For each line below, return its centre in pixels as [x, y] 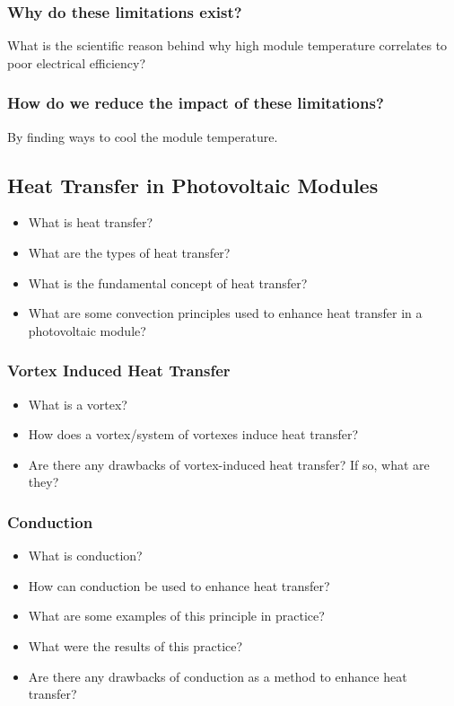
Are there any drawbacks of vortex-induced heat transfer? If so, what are [229, 464]
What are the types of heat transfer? [129, 253]
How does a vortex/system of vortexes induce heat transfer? [193, 434]
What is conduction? [85, 556]
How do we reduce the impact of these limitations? [196, 103]
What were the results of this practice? [135, 645]
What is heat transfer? [91, 222]
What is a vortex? [78, 404]
